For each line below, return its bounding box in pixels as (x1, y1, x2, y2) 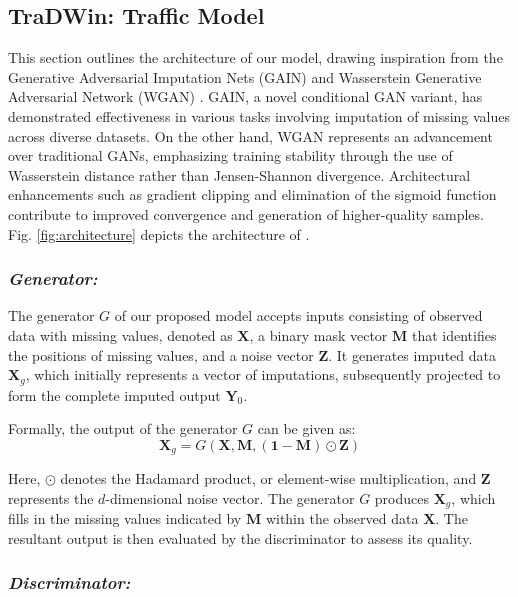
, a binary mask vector (249, 324, 388, 345)
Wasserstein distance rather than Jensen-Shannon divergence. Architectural (8, 164, 471, 185)
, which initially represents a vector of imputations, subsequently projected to (25, 364, 501, 385)
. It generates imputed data (328, 344, 496, 365)
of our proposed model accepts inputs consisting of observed (114, 305, 483, 326)
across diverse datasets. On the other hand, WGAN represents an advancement (8, 125, 493, 146)
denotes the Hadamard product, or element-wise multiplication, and (60, 468, 477, 489)
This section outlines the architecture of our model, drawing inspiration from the (8, 47, 503, 68)
